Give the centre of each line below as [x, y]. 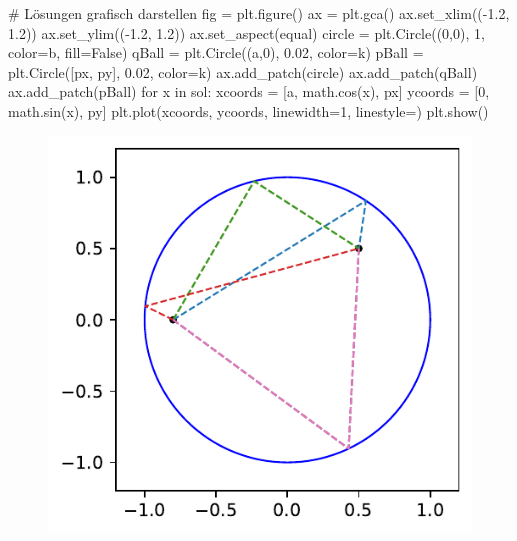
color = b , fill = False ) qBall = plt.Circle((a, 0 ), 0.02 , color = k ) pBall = [216, 52]
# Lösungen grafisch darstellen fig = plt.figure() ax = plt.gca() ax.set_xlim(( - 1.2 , [259, 13]
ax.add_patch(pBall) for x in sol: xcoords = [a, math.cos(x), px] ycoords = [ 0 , [249, 91]
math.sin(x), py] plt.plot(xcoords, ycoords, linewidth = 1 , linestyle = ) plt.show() [248, 110]
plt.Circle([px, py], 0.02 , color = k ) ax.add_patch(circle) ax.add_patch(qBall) [243, 71]
